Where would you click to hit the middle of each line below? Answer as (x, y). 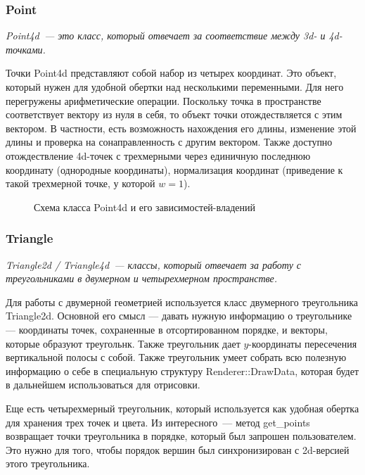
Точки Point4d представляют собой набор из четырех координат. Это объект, (171, 73)
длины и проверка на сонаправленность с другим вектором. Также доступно (169, 142)
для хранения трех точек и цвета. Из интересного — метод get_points (158, 422)
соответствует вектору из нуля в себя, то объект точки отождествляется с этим (174, 114)
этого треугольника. (48, 463)
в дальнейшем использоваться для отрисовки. (103, 385)
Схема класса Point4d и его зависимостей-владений (145, 207)
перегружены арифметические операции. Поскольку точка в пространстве (164, 100)
